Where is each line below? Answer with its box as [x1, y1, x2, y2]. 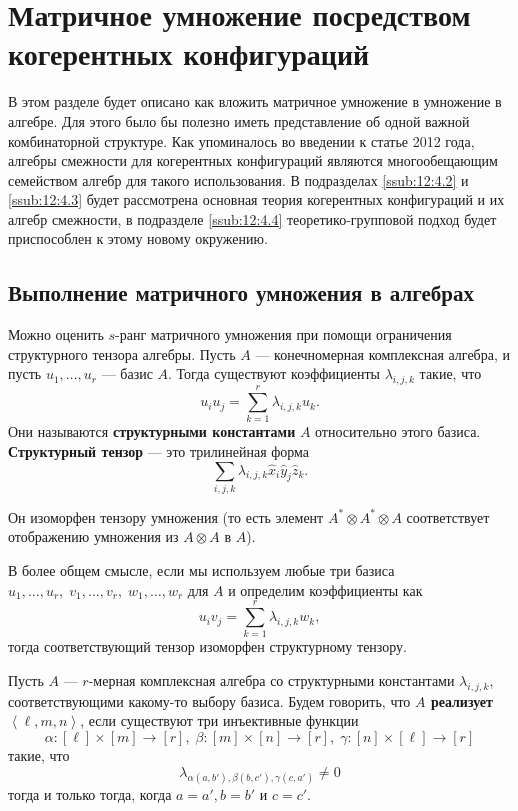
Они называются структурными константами [8, 421, 296, 442]
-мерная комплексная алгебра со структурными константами [88, 669, 455, 690]
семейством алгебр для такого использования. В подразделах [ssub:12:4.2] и [8, 169, 469, 190]
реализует [430, 690, 493, 711]
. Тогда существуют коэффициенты [168, 363, 380, 384]
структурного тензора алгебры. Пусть [8, 343, 236, 364]
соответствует [406, 506, 490, 527]
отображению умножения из [8, 526, 179, 547]
